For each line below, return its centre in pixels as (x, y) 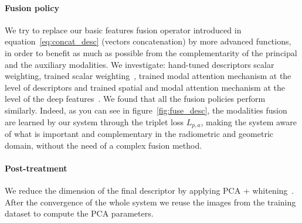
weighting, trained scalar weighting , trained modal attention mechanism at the (148, 76)
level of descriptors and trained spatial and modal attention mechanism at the (145, 87)
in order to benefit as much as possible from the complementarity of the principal (151, 52)
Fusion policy (32, 7)
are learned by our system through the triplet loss (94, 121)
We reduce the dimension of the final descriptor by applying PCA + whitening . (150, 190)
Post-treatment (36, 168)
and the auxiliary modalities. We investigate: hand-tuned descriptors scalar (140, 64)
